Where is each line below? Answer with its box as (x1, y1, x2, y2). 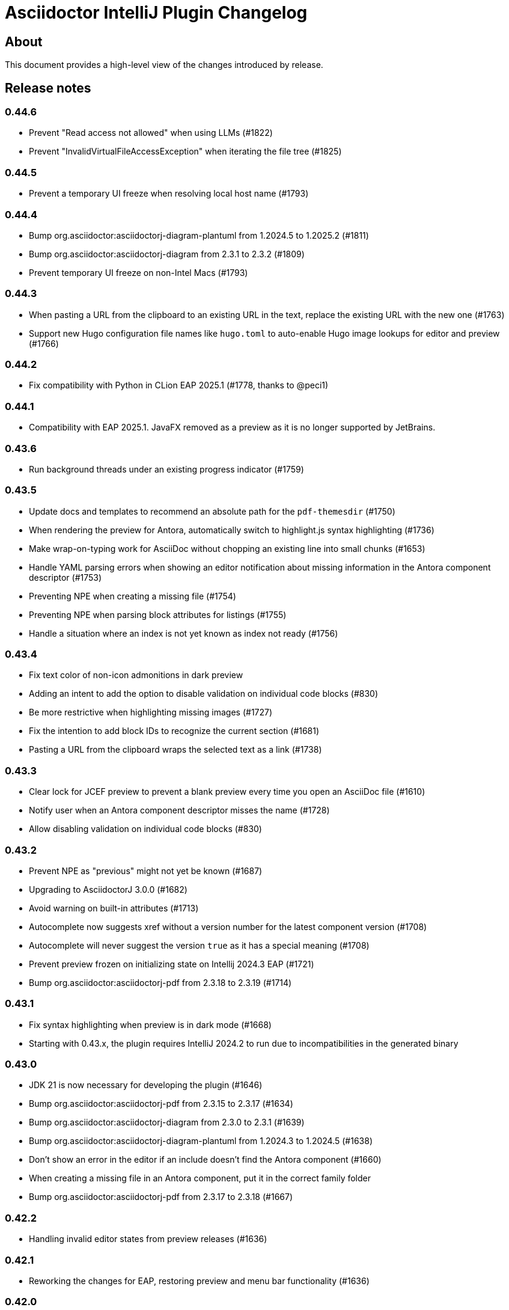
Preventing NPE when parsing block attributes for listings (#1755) (29, 609, 287, 620)
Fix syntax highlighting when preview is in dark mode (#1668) (29, 1019, 272, 1030)
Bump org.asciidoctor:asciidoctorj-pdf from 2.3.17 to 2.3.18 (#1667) (29, 1192, 293, 1202)
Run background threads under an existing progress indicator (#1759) (29, 464, 304, 474)
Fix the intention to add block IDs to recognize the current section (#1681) (29, 726, 320, 736)
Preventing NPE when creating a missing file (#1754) (29, 590, 236, 601)
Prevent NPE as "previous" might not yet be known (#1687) (29, 865, 263, 876)
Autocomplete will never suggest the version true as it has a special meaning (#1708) (29, 940, 370, 950)
